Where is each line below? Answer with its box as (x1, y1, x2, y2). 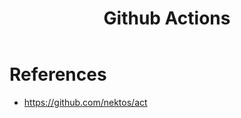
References (9, 63, 107, 86)
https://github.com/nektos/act (23, 96, 148, 108)
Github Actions (103, 7, 231, 30)
